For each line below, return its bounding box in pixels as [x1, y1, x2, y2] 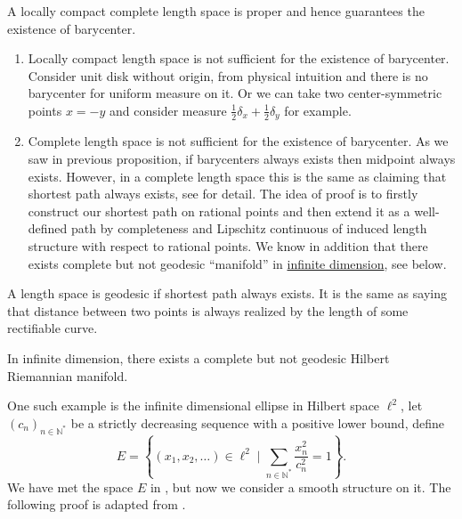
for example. [284, 101, 352, 119]
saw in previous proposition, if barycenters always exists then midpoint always [28, 150, 456, 168]
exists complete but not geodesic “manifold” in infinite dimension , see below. [28, 254, 447, 272]
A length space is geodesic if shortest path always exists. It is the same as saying [7, 284, 447, 303]
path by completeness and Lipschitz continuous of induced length [71, 219, 427, 238]
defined [28, 219, 68, 238]
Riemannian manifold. [7, 366, 128, 385]
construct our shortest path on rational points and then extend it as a [28, 201, 410, 220]
